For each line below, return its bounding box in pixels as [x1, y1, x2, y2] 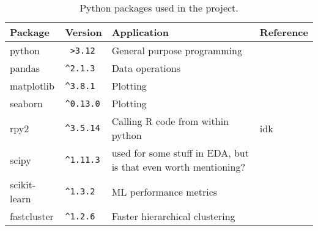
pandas [10, 61, 40, 75]
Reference [259, 25, 308, 39]
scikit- [10, 177, 36, 191]
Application [111, 25, 169, 39]
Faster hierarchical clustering [111, 209, 235, 223]
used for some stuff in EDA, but [111, 146, 249, 160]
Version [65, 25, 102, 39]
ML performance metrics [111, 184, 218, 199]
